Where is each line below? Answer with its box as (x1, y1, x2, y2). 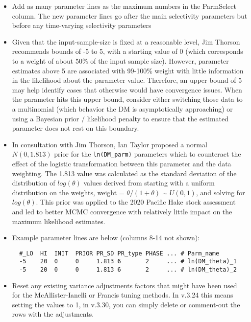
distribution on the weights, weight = (12, 187, 125, 197)
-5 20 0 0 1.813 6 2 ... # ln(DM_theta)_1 (19, 258, 237, 265)
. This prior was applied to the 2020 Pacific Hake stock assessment (36, 197, 236, 207)
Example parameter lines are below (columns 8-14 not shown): (12, 232, 200, 243)
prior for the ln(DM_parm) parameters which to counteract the (54, 149, 241, 159)
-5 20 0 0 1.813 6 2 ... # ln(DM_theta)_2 (19, 266, 237, 274)
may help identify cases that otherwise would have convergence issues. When (12, 84, 242, 94)
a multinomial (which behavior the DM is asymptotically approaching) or (12, 103, 233, 114)
